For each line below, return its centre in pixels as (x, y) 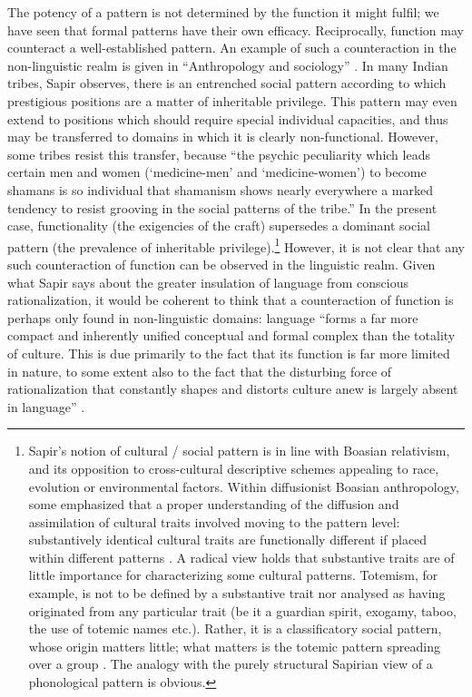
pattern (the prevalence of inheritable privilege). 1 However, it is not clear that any (236, 245)
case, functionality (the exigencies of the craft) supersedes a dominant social (219, 226)
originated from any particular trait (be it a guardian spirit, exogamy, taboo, (242, 610)
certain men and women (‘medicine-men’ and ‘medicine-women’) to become (217, 172)
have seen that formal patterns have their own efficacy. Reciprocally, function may (236, 29)
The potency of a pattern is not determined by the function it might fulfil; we (223, 12)
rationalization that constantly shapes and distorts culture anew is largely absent (233, 389)
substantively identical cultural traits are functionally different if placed (228, 540)
